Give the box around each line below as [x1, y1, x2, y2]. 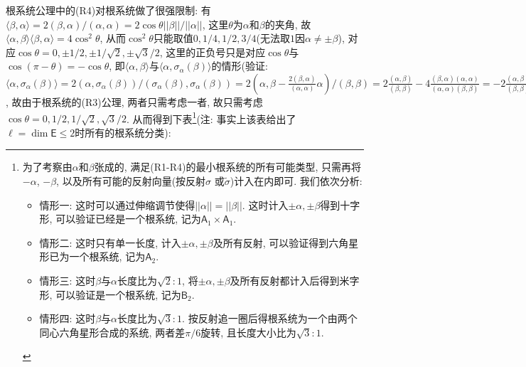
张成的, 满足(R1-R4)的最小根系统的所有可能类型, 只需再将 [94, 159, 361, 174]
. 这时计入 [242, 197, 289, 212]
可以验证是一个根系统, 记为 [55, 287, 181, 302]
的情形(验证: [211, 58, 268, 73]
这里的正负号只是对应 [166, 44, 266, 59]
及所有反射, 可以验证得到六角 [213, 235, 349, 250]
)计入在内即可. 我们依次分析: [230, 174, 363, 188]
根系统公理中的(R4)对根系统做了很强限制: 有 [6, 3, 211, 17]
